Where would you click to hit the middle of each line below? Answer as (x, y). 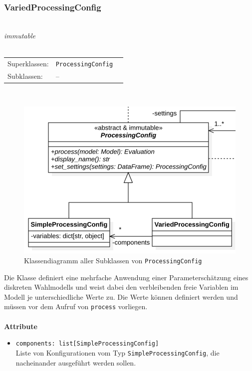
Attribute (21, 326)
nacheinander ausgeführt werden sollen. (76, 362)
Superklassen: (28, 63)
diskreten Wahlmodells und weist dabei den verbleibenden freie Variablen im (121, 287)
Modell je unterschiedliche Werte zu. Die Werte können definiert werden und (121, 296)
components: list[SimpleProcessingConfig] (87, 344)
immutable (20, 35)
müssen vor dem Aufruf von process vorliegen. (76, 306)
